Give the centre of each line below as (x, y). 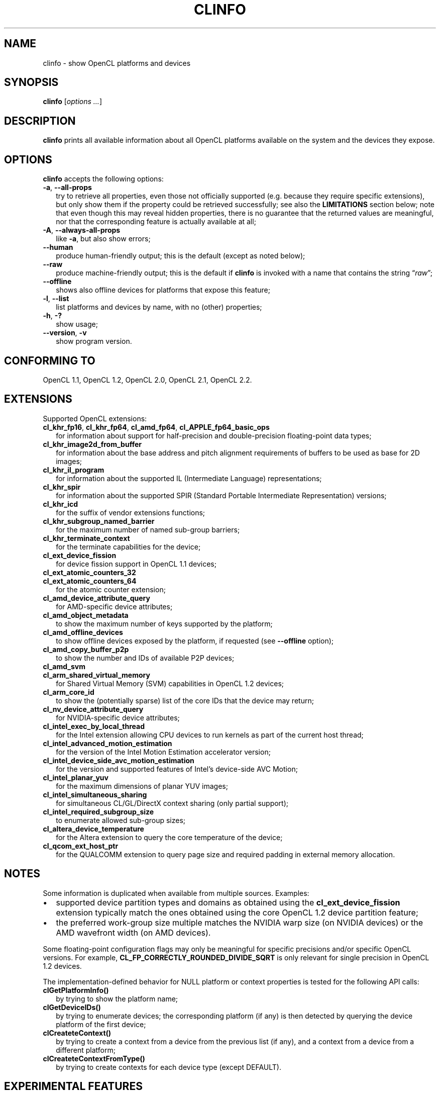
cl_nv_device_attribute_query (93, 709)
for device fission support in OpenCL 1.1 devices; (136, 564)
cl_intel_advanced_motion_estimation (107, 743)
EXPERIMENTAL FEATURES (73, 1086)
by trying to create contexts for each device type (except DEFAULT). (169, 1067)
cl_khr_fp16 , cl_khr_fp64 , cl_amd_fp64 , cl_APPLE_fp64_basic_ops (156, 427)
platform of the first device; (101, 1024)
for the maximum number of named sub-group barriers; (148, 529)
